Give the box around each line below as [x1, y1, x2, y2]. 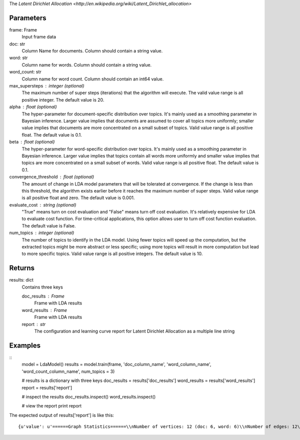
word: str [9, 55, 28, 61]
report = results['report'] [21, 384, 72, 390]
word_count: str [9, 69, 42, 75]
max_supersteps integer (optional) [9, 83, 84, 89]
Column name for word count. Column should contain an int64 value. [21, 75, 164, 82]
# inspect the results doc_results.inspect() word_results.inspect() [21, 393, 156, 399]
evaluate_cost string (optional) [9, 201, 76, 207]
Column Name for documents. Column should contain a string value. [21, 48, 163, 54]
